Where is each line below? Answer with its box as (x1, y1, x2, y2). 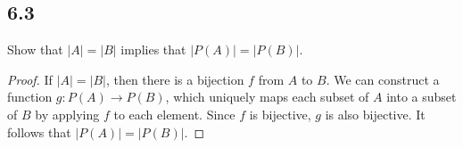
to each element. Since (113, 104, 236, 123)
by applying (35, 104, 100, 123)
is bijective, (249, 104, 311, 123)
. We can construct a (326, 70, 440, 88)
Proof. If (7, 70, 53, 88)
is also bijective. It (325, 104, 426, 123)
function (7, 87, 53, 106)
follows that (7, 122, 71, 141)
